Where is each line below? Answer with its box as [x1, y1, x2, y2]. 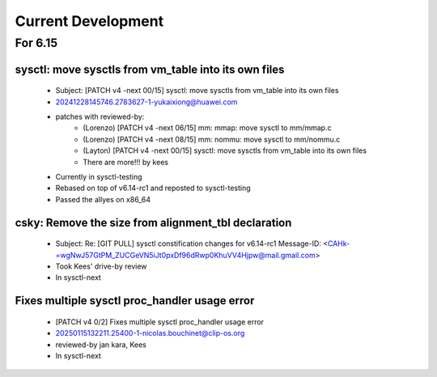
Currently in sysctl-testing [55, 172, 142, 181]
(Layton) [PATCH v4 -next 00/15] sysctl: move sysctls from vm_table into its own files [83, 146, 367, 155]
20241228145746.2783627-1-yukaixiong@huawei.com [55, 97, 238, 107]
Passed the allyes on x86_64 [55, 194, 151, 204]
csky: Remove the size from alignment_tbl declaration [15, 215, 292, 230]
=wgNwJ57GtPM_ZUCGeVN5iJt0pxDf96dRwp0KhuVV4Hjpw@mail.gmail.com [55, 250, 316, 260]
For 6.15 [15, 36, 58, 50]
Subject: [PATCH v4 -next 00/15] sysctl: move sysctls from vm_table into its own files [55, 86, 339, 95]
